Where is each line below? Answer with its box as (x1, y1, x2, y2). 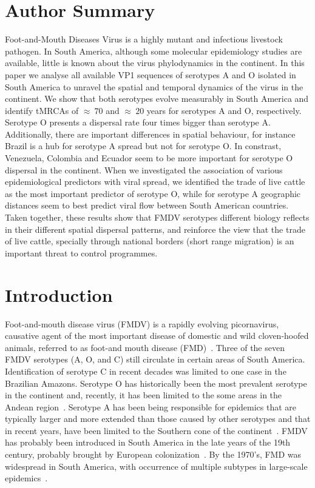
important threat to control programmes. (5, 246, 158, 259)
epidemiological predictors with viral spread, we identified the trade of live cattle (5, 175, 305, 188)
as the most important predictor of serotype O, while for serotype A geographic (5, 187, 301, 199)
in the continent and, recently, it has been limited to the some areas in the (5, 389, 282, 401)
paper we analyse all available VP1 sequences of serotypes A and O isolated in (5, 68, 296, 81)
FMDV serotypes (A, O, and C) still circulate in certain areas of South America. (5, 353, 305, 366)
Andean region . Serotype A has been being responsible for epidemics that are (5, 400, 297, 413)
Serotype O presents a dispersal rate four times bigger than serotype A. (5, 116, 271, 129)
